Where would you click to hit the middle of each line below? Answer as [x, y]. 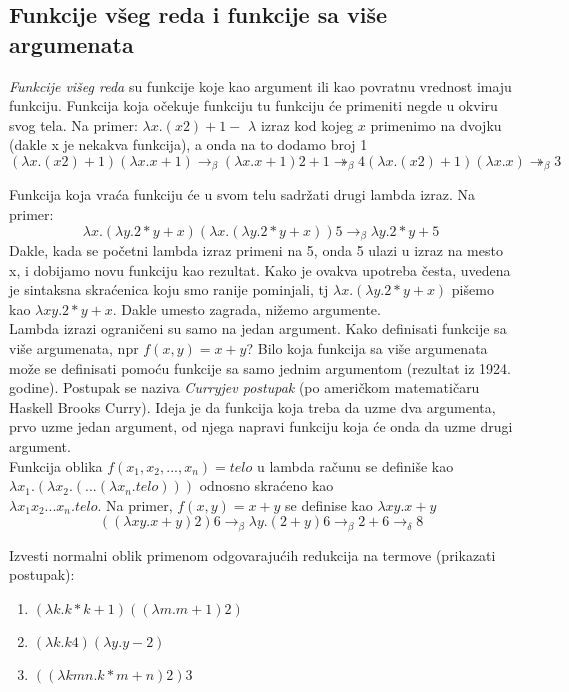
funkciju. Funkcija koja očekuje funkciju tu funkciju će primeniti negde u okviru [253, 105]
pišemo [472, 289]
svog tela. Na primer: [73, 124]
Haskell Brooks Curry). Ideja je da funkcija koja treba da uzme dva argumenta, [252, 406]
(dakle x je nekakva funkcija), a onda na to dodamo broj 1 [188, 144]
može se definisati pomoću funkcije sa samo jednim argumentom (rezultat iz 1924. [260, 367]
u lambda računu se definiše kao [355, 465]
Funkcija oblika [56, 465]
